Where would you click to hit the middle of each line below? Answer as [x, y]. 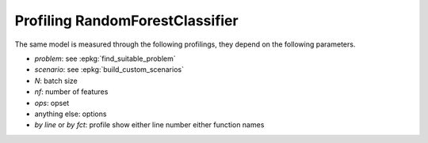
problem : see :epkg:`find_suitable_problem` [105, 58]
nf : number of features [71, 92]
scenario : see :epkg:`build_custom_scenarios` [109, 70]
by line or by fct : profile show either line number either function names [149, 125]
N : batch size [56, 81]
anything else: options [71, 114]
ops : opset [52, 103]
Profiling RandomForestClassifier [126, 21]
